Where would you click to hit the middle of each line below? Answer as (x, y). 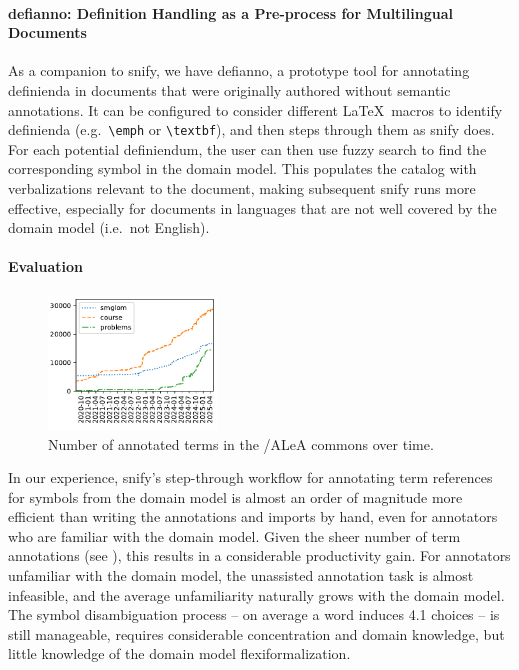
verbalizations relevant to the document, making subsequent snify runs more (242, 188)
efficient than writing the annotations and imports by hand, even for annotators (253, 516)
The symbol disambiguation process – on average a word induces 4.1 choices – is (254, 614)
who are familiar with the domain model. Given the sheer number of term (234, 535)
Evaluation (45, 266)
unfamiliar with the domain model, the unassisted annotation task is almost (241, 575)
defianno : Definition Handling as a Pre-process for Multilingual (230, 12)
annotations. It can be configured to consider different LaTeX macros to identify (255, 109)
